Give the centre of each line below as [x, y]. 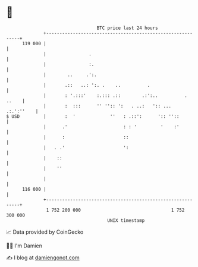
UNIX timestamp [126, 220]
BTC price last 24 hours [128, 28]
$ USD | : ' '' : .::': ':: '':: [93, 116]
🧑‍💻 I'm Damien [24, 246]
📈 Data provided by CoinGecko [45, 232]
